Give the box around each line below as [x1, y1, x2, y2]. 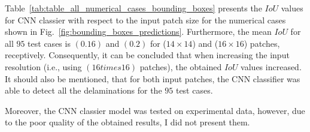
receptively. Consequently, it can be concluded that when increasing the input [5, 49, 290, 61]
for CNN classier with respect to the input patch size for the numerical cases [5, 13, 286, 26]
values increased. [241, 60, 302, 73]
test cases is [28, 37, 71, 49]
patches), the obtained [139, 60, 222, 73]
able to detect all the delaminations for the [5, 84, 162, 97]
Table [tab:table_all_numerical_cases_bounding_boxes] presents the [5, 2, 262, 14]
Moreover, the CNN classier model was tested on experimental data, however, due [5, 104, 305, 116]
